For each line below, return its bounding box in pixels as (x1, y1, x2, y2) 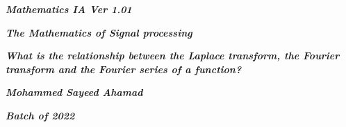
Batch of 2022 (6, 108, 75, 122)
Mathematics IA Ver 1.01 (6, 2, 132, 16)
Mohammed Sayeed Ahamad (6, 85, 143, 99)
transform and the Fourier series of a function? (6, 61, 242, 76)
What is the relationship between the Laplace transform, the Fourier (6, 48, 340, 63)
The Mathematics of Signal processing (6, 25, 192, 39)
